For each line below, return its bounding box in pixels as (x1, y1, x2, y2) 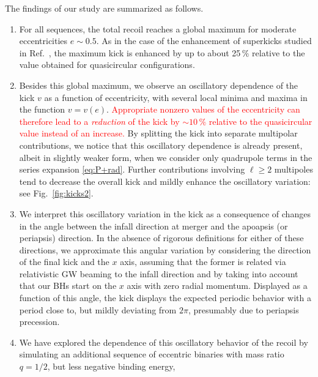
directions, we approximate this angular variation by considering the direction (19, 243, 311, 256)
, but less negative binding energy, (47, 360, 176, 373)
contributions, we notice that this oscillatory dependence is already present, (19, 138, 303, 151)
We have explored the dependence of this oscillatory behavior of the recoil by (19, 335, 308, 348)
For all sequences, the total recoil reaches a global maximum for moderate (19, 22, 297, 35)
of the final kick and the (19, 255, 109, 268)
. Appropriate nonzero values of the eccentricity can (106, 103, 300, 116)
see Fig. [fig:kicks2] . (19, 187, 94, 200)
